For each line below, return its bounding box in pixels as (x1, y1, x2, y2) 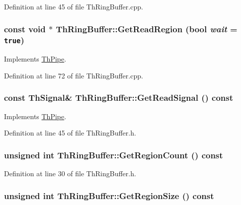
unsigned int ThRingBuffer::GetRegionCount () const (4, 148, 223, 161)
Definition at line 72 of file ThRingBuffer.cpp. (4, 70, 143, 80)
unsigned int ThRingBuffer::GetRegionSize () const (4, 189, 214, 202)
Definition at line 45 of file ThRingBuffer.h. (4, 128, 136, 138)
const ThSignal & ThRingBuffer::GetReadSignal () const (4, 91, 233, 104)
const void (4, 22, 46, 35)
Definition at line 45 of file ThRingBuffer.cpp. (4, 1, 143, 11)
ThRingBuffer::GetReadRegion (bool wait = (56, 22, 238, 35)
